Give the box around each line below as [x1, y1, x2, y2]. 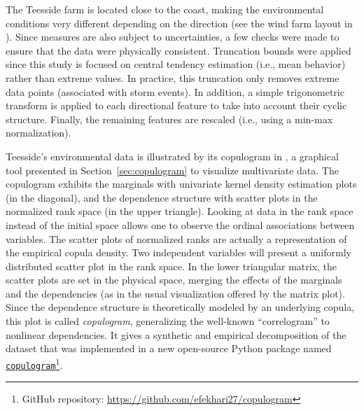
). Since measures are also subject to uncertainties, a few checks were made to [6, 29, 339, 44]
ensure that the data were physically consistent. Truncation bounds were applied [6, 43, 351, 57]
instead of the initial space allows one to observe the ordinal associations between [6, 217, 355, 232]
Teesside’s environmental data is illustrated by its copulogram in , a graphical [6, 148, 339, 163]
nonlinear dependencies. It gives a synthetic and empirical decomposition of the [6, 327, 346, 342]
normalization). [6, 125, 71, 140]
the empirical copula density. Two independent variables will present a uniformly [6, 245, 351, 260]
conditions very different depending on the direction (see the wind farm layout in [6, 15, 353, 30]
